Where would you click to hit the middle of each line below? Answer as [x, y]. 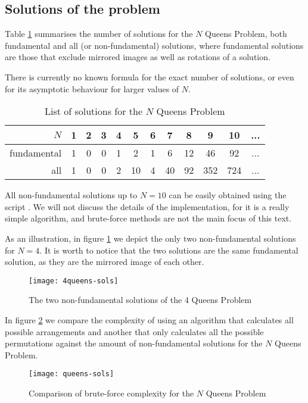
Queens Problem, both [246, 34]
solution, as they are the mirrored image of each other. [105, 262]
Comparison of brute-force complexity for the [111, 393]
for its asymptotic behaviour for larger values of [92, 88]
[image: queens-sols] [71, 374]
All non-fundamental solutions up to [71, 195]
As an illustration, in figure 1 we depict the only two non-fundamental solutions [150, 238]
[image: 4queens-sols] [74, 281]
